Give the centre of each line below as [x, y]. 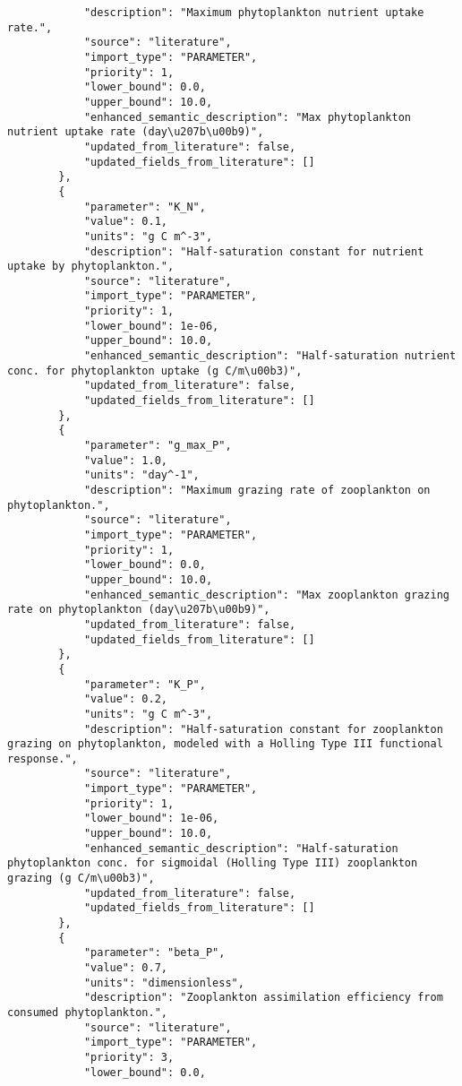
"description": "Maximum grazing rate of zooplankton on [257, 490]
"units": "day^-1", [141, 475]
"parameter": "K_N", [145, 207]
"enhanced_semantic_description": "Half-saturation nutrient [270, 356]
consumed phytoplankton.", [87, 1012]
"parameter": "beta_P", [154, 953]
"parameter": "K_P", [145, 684]
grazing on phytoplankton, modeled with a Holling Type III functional [225, 744]
